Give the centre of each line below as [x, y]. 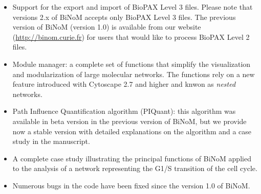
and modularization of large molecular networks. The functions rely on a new [134, 74]
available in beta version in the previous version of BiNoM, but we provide [129, 121]
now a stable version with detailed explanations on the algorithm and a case [132, 131]
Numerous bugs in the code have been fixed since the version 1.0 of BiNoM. [131, 185]
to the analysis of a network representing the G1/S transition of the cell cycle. [135, 168]
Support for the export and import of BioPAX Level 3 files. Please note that [133, 7]
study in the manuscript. [51, 141]
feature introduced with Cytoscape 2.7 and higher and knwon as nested [124, 84]
